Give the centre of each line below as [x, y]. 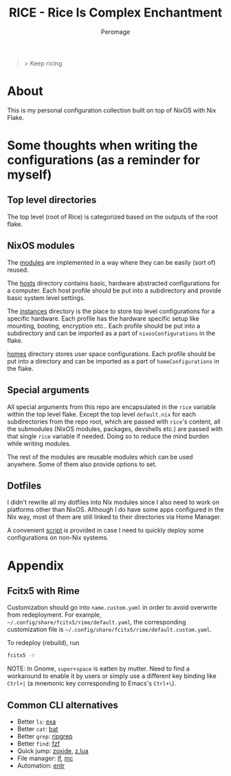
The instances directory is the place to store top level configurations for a [111, 311]
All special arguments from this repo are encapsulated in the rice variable [112, 407]
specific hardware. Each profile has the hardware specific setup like [103, 318]
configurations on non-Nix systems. [58, 538]
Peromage [115, 32]
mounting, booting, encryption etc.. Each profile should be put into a [104, 326]
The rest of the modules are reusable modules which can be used [100, 457]
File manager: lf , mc [45, 758]
